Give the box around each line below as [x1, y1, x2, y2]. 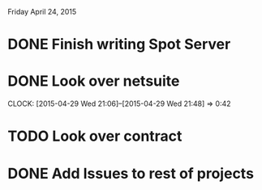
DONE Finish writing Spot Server [7, 36, 231, 53]
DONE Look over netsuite [7, 72, 180, 91]
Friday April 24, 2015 [7, 7, 77, 16]
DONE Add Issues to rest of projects [7, 164, 255, 183]
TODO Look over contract [7, 127, 183, 146]
